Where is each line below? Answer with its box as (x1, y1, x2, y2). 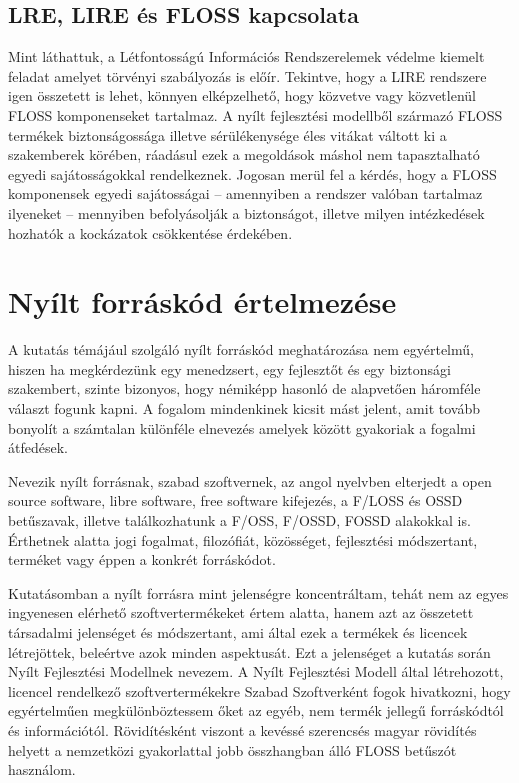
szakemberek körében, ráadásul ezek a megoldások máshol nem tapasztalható (8, 144, 480, 165)
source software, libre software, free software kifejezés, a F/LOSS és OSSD (8, 490, 463, 511)
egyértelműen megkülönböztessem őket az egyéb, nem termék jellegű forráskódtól (8, 700, 504, 721)
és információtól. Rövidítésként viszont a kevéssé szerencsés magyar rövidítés (8, 719, 477, 740)
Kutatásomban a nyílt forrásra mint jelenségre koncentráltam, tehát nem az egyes (8, 582, 509, 603)
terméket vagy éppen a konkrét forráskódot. (8, 549, 276, 570)
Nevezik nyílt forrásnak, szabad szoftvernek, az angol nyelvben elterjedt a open (8, 470, 492, 491)
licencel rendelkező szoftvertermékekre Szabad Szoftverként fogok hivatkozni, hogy (8, 680, 511, 701)
